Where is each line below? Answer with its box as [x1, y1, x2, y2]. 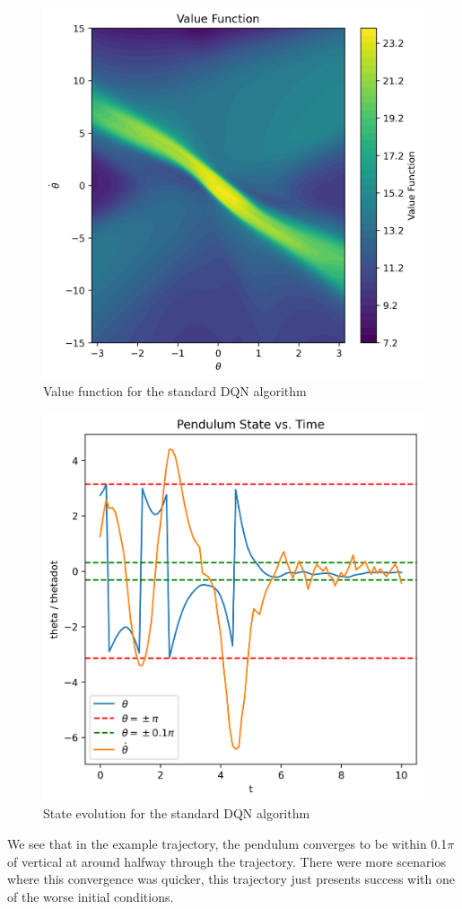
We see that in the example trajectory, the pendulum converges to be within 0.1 [7, 834, 448, 853]
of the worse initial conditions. [7, 887, 174, 905]
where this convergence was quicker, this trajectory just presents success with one [7, 869, 456, 888]
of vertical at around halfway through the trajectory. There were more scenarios [7, 852, 446, 870]
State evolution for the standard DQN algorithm [43, 804, 310, 823]
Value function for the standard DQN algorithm [43, 381, 307, 400]
